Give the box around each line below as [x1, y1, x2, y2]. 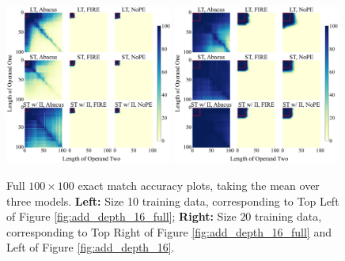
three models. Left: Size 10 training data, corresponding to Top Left [6, 192, 339, 209]
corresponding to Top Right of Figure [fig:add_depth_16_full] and [6, 223, 332, 240]
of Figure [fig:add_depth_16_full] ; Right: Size [6, 208, 237, 225]
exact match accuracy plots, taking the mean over [78, 177, 320, 193]
